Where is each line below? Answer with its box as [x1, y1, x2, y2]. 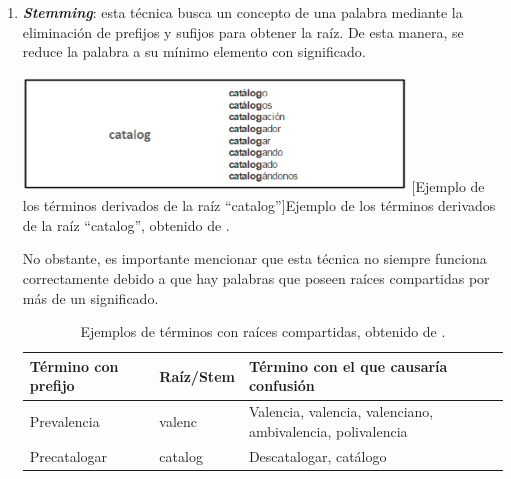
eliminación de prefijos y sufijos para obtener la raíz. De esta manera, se [22, 21, 464, 42]
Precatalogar [29, 445, 108, 466]
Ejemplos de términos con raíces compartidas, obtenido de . [80, 321, 446, 342]
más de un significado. [22, 287, 159, 308]
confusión [248, 375, 315, 396]
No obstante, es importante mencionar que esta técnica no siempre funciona [22, 248, 487, 269]
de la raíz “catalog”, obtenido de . [22, 214, 230, 235]
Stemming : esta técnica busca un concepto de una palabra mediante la [22, 2, 463, 22]
